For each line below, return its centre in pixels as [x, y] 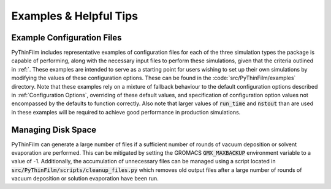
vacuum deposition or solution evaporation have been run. [85, 179]
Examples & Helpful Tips [74, 16]
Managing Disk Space [54, 129]
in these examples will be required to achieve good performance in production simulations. [126, 112]
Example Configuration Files [67, 38]
